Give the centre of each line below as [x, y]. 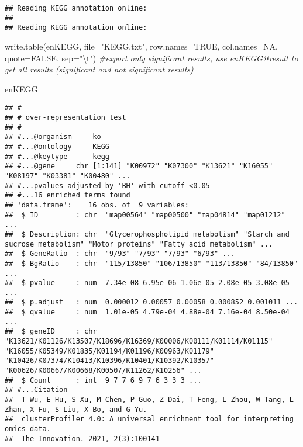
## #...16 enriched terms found [68, 195]
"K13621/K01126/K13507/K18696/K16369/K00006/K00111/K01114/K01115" [139, 342]
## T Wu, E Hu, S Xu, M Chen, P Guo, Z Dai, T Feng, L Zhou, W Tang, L [149, 400]
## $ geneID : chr [51, 332]
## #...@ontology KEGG [57, 146]
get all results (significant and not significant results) [99, 69]
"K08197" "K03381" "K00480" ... [68, 176]
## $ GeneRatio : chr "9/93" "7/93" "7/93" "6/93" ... [120, 254]
